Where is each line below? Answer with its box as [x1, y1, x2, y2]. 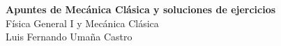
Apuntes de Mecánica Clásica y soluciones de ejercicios [6, 2, 276, 16]
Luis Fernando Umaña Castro [6, 29, 132, 44]
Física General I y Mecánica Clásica [6, 15, 159, 30]
